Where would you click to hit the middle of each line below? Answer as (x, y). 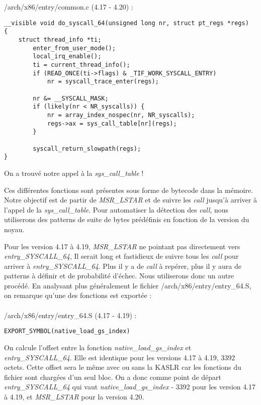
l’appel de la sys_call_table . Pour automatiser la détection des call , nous (116, 209)
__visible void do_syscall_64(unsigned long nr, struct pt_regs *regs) (126, 23)
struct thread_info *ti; (60, 40)
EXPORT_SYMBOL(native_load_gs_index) (67, 331)
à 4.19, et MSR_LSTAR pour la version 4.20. (74, 396)
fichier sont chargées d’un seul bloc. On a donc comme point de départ (113, 377)
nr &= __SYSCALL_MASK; (71, 98)
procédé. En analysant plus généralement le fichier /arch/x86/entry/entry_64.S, (128, 285)
